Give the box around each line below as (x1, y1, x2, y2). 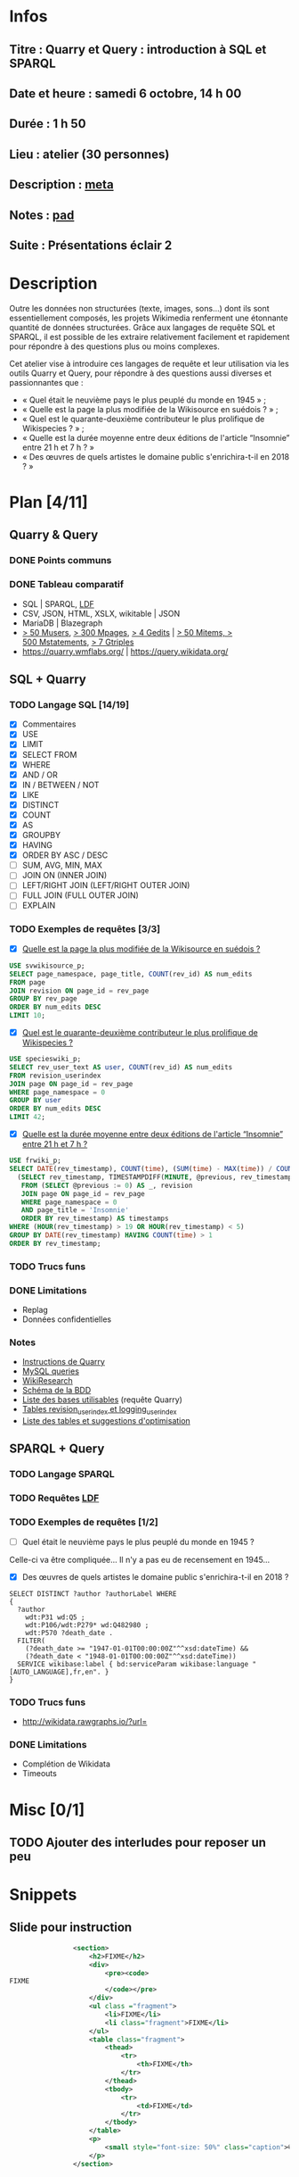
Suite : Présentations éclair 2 (9, 237, 173, 253)
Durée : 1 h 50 (9, 116, 86, 131)
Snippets (9, 1885, 77, 1905)
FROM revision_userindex (9, 1071, 101, 1080)
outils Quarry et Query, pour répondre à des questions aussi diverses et (9, 368, 272, 378)
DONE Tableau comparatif (9, 578, 125, 591)
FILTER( (17, 1636, 46, 1645)
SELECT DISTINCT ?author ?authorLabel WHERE (9, 1589, 177, 1599)
